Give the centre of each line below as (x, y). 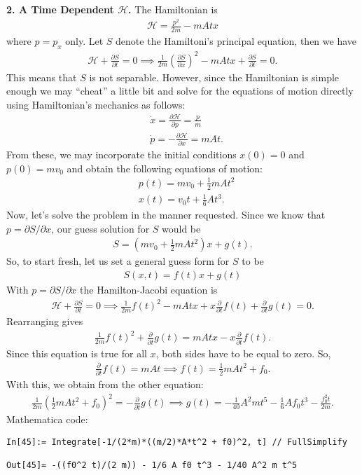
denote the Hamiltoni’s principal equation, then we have (236, 41)
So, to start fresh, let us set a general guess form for (118, 261)
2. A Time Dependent (60, 9)
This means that (42, 77)
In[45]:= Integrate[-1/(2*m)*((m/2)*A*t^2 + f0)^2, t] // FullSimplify (177, 442)
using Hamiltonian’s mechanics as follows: (96, 104)
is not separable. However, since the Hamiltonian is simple (214, 77)
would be (181, 228)
